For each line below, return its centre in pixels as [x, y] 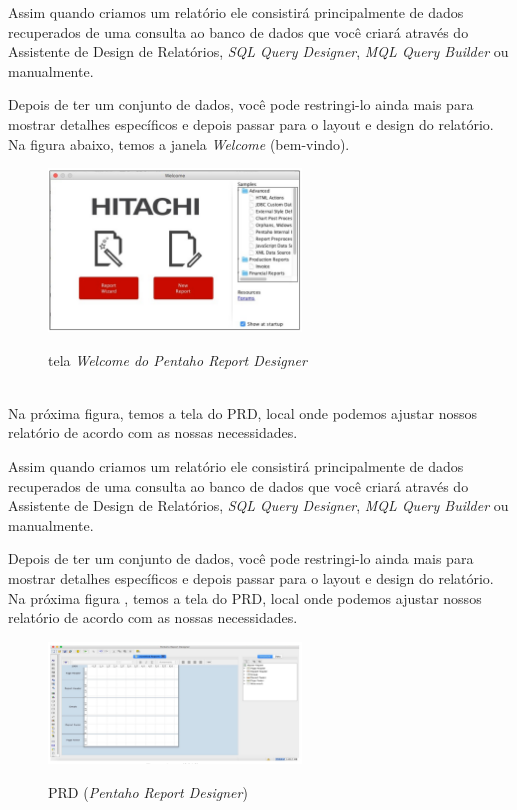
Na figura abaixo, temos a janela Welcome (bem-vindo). [179, 143]
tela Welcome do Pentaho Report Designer [177, 359]
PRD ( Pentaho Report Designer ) [148, 791]
